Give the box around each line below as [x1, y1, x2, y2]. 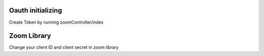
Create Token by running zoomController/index [9, 19, 104, 25]
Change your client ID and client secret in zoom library [9, 44, 119, 50]
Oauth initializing [9, 6, 62, 14]
